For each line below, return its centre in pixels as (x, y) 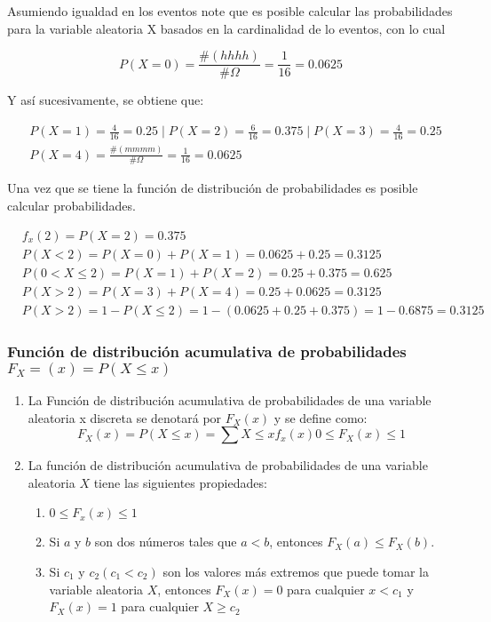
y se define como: (321, 417)
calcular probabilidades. (71, 205)
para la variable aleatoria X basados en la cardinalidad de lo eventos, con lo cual (226, 28)
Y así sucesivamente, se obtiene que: (106, 100)
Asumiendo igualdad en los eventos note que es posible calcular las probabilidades (230, 11)
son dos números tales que (166, 542)
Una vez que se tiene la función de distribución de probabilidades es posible (213, 188)
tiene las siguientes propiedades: (180, 482)
